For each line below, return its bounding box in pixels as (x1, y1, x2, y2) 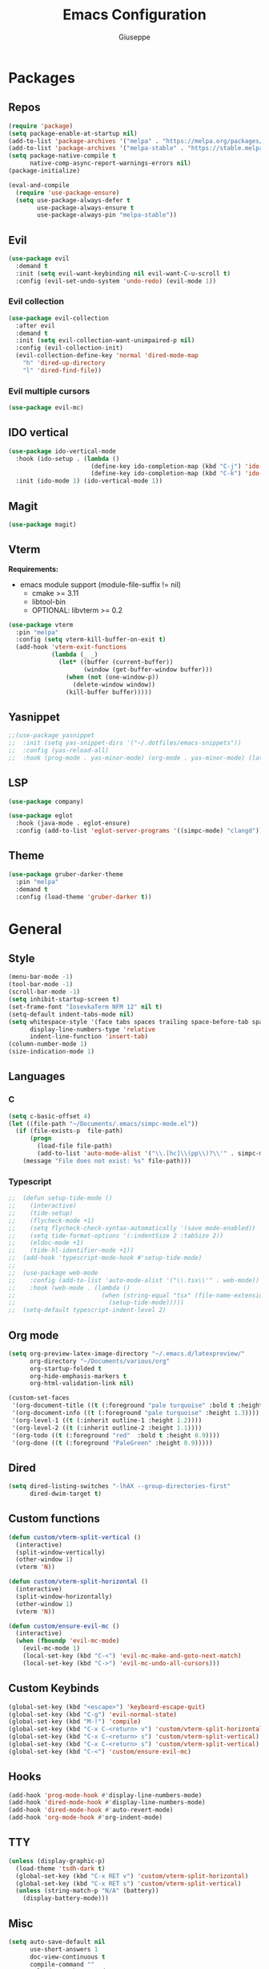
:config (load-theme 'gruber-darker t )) (15, 893, 152, 901)
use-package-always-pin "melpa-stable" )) (37, 211, 178, 219)
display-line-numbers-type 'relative (29, 1025, 156, 1033)
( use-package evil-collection (8, 314, 110, 322)
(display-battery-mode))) (22, 1894, 110, 1902)
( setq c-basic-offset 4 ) (8, 1112, 91, 1120)
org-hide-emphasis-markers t (29, 1372, 127, 1380)
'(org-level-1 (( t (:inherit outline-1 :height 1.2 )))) (11, 1416, 203, 1425)
